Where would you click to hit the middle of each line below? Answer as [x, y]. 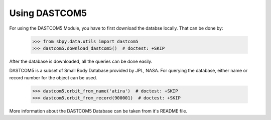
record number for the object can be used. [53, 77]
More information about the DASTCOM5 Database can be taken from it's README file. [98, 111]
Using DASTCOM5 [48, 13]
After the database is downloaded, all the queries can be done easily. [81, 61]
